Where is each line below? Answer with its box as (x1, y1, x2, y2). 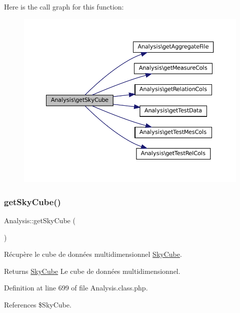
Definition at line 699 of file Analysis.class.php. (4, 282, 148, 293)
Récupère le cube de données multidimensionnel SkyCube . (4, 249, 182, 259)
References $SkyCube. (4, 299, 71, 309)
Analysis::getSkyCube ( (4, 215, 75, 225)
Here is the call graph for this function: (4, 2, 124, 12)
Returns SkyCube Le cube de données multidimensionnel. (4, 265, 180, 276)
